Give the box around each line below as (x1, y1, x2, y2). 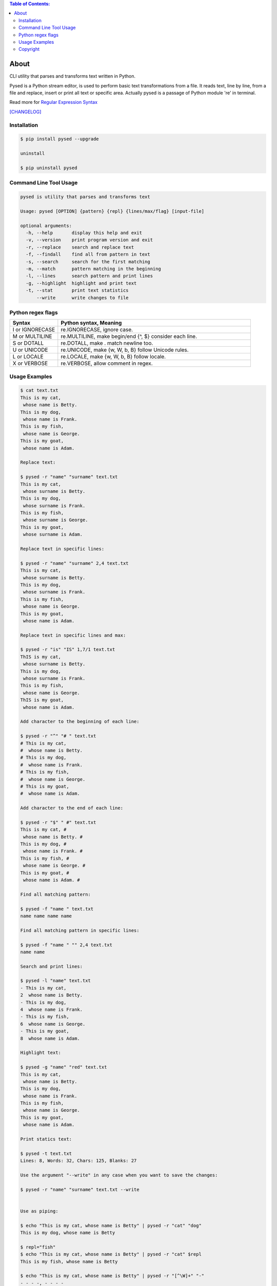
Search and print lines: (20, 963, 83, 969)
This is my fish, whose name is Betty (20, 1258, 118, 1264)
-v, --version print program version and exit (26, 237, 153, 243)
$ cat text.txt (20, 387, 58, 394)
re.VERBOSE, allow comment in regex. (61, 360, 153, 367)
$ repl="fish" (20, 1244, 56, 1250)
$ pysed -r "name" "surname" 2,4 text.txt (20, 560, 129, 566)
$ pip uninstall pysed (20, 165, 77, 171)
